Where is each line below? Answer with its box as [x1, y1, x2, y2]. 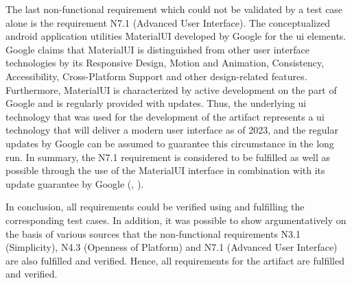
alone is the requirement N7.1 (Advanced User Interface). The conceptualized [5, 15, 331, 29]
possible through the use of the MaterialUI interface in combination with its [5, 163, 325, 177]
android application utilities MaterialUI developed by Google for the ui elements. [5, 29, 347, 43]
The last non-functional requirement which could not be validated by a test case [5, 2, 343, 16]
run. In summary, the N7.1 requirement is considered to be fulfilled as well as [5, 149, 331, 164]
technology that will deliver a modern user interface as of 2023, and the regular [5, 123, 338, 137]
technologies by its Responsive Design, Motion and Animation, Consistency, [5, 56, 325, 70]
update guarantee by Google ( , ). [5, 176, 144, 190]
